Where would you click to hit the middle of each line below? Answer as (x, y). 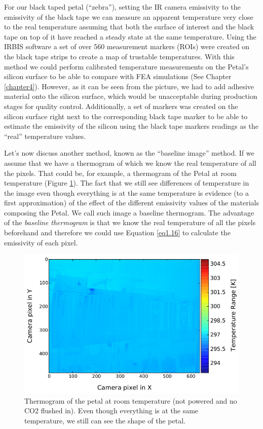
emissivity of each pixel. (41, 242)
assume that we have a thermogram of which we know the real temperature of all (130, 163)
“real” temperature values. (45, 136)
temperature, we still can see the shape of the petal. (105, 420)
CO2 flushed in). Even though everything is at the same (111, 410)
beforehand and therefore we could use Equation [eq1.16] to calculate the (117, 233)
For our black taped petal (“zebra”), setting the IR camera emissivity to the (122, 7)
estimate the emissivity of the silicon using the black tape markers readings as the (131, 126)
